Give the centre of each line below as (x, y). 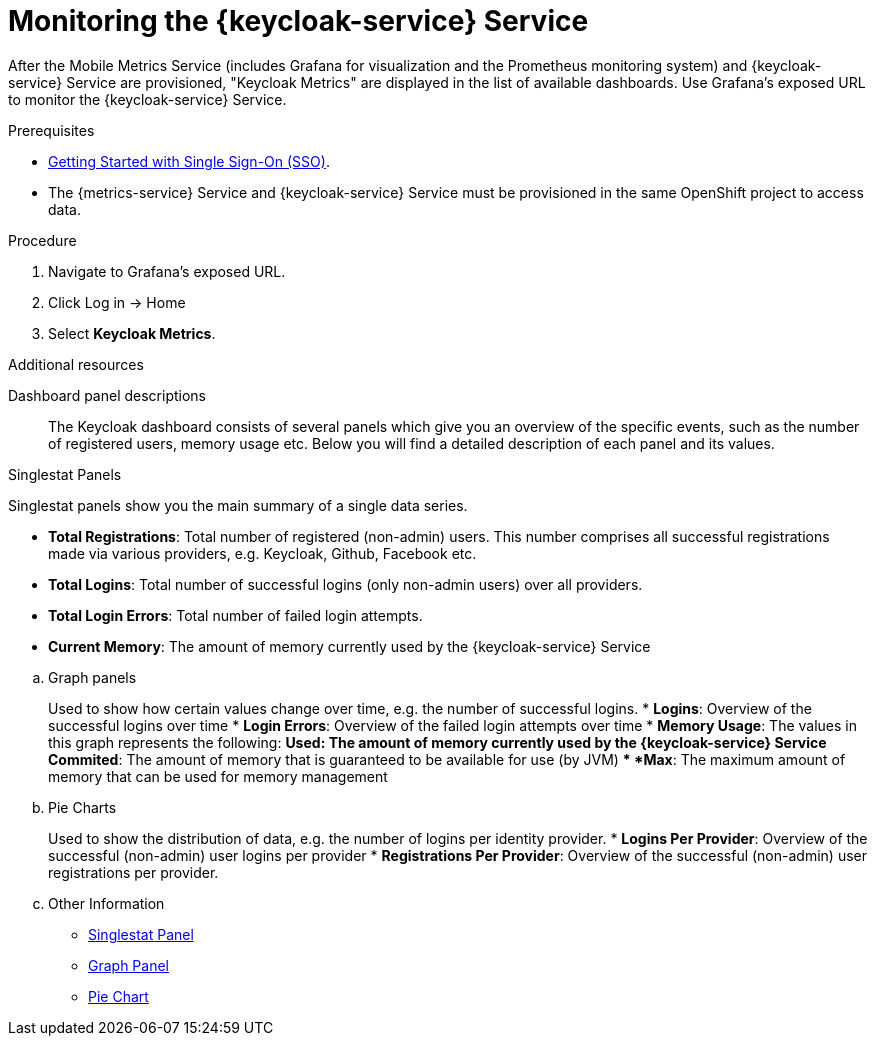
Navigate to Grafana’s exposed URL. (167, 271)
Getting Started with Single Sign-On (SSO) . (189, 161)
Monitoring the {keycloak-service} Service (298, 21)
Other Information (106, 903)
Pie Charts (82, 807)
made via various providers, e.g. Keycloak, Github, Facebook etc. (262, 553)
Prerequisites (51, 130)
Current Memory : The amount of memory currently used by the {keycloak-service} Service (349, 646)
